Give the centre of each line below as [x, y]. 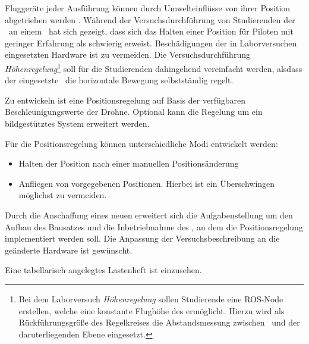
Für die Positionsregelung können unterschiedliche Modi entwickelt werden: [141, 143]
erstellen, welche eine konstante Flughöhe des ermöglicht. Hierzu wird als [152, 310]
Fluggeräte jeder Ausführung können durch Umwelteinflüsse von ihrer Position [148, 8]
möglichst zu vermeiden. [63, 195]
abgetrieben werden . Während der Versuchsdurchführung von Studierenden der [150, 19]
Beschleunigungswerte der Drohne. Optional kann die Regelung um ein [134, 112]
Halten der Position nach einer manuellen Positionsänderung [129, 163]
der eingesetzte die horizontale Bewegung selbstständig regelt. [119, 80]
